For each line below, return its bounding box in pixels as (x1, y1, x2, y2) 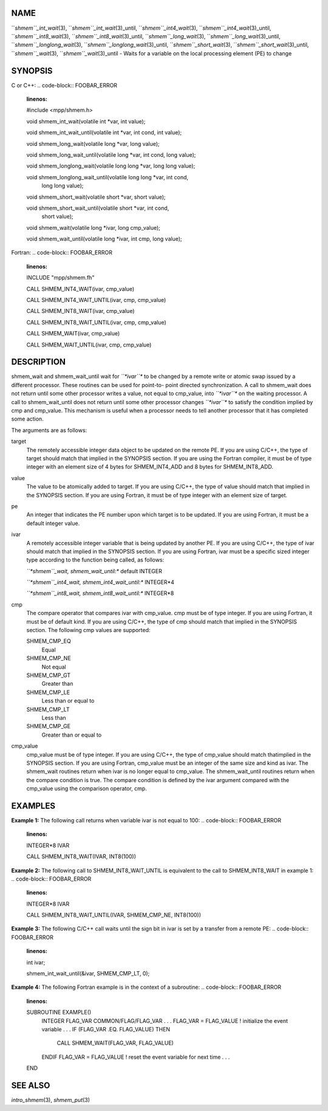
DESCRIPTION (11, 357, 66, 367)
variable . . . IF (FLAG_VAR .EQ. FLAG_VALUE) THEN (41, 1026, 170, 1033)
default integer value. (26, 520, 80, 527)
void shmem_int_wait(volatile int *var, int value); (26, 117, 146, 125)
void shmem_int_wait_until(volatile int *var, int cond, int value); (26, 129, 182, 136)
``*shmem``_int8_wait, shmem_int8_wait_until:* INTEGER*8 (26, 590, 174, 597)
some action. (11, 415, 44, 422)
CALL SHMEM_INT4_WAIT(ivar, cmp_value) (26, 285, 135, 292)
